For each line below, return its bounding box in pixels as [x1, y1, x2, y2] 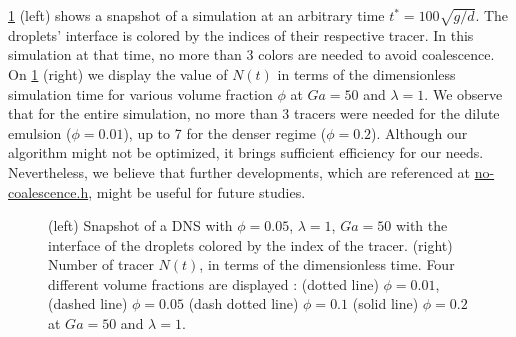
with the [395, 215, 448, 236]
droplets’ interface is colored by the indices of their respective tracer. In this [8, 24, 474, 45]
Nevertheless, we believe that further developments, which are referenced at [8, 161, 471, 182]
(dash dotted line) [188, 293, 299, 314]
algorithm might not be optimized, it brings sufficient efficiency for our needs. [8, 142, 484, 163]
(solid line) [352, 293, 419, 314]
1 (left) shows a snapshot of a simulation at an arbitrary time [8, 5, 385, 25]
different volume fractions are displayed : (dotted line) [48, 273, 379, 294]
